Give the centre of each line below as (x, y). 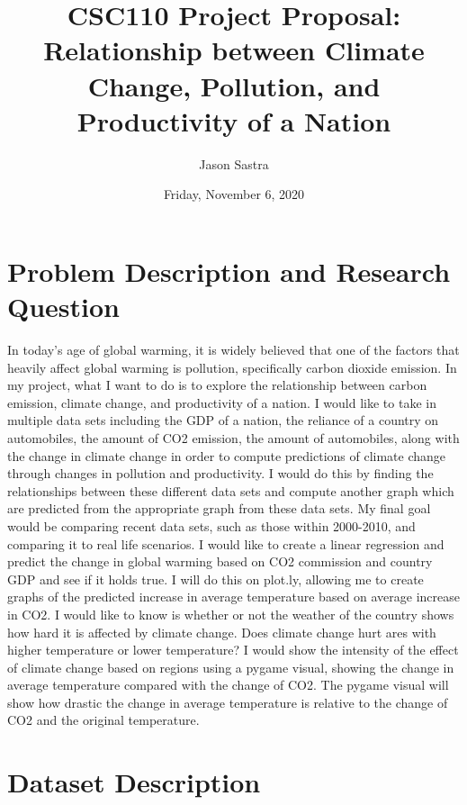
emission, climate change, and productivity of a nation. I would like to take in (222, 402)
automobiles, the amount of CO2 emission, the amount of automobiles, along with (233, 437)
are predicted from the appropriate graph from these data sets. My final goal (219, 508)
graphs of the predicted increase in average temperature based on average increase (234, 597)
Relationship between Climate (234, 50)
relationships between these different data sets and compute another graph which (231, 490)
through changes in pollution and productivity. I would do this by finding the (220, 473)
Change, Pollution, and (234, 85)
